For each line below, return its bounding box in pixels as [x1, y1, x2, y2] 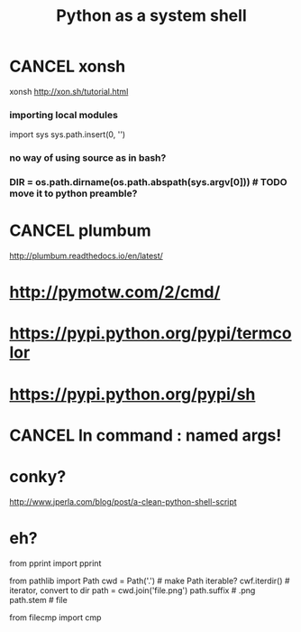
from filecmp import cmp [9, 611, 102, 623]
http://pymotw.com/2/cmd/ [9, 282, 221, 302]
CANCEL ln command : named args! [9, 425, 282, 445]
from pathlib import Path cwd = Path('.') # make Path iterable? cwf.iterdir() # [9, 575, 290, 586]
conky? [9, 466, 67, 487]
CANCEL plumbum [9, 220, 151, 241]
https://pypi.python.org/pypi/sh [9, 384, 256, 404]
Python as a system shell [56, 5, 247, 26]
